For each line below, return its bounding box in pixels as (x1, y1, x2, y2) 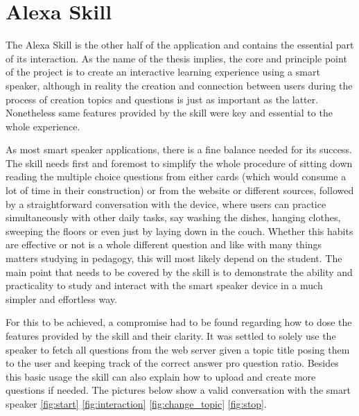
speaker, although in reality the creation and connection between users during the (6, 78, 353, 92)
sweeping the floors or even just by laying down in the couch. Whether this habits (6, 223, 353, 238)
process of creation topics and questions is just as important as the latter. (6, 92, 319, 106)
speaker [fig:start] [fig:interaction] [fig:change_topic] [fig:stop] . (6, 396, 267, 410)
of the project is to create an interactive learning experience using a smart (6, 64, 320, 79)
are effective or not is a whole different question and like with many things (6, 237, 322, 252)
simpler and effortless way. (6, 291, 117, 306)
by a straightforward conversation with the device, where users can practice (6, 196, 326, 211)
